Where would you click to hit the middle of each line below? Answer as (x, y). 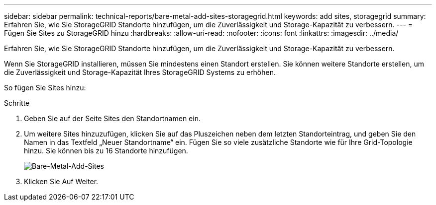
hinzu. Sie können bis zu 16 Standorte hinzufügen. (106, 151)
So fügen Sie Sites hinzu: (45, 88)
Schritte (17, 103)
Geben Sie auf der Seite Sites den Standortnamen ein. (112, 118)
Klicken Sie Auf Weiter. (61, 181)
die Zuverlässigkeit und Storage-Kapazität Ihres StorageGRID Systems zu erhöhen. (140, 72)
